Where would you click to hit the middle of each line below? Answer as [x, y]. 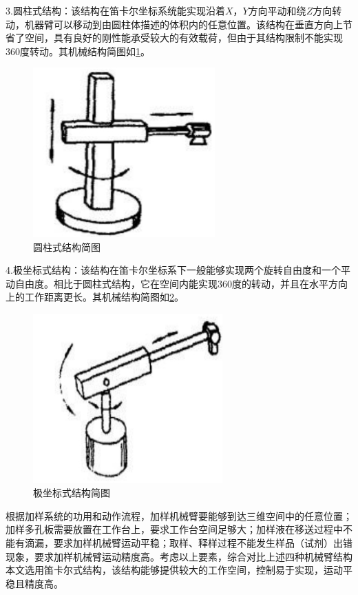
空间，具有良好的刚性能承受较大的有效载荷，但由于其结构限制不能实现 [183, 38]
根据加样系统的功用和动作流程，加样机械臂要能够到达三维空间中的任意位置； [179, 515]
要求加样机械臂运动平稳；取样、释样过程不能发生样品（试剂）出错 [203, 543]
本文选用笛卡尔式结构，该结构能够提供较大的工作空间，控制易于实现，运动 [174, 570]
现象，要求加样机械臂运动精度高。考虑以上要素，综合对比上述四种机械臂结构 [179, 556]
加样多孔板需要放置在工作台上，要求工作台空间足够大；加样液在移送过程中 [174, 529]
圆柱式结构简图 [67, 246]
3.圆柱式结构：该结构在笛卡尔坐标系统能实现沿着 [115, 10]
